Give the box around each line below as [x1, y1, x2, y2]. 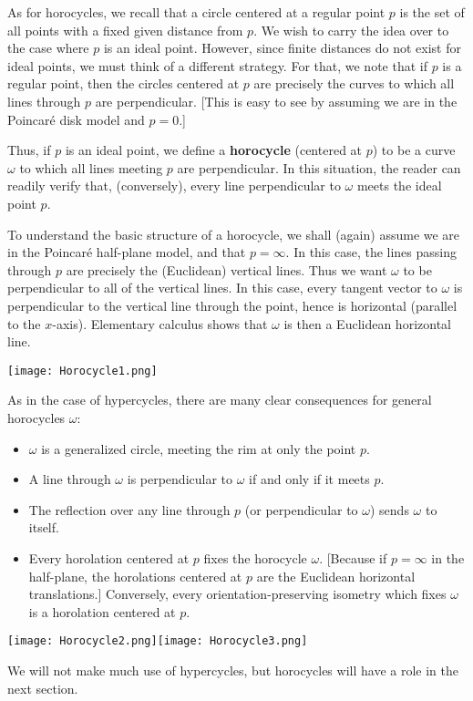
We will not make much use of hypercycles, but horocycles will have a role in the [7, 660, 458, 679]
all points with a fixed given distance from [7, 20, 243, 39]
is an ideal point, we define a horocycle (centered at [65, 140, 363, 160]
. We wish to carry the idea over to [253, 20, 449, 39]
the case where [7, 38, 89, 57]
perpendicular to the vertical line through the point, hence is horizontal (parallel [7, 295, 458, 314]
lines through [7, 91, 81, 110]
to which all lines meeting [19, 158, 163, 177]
